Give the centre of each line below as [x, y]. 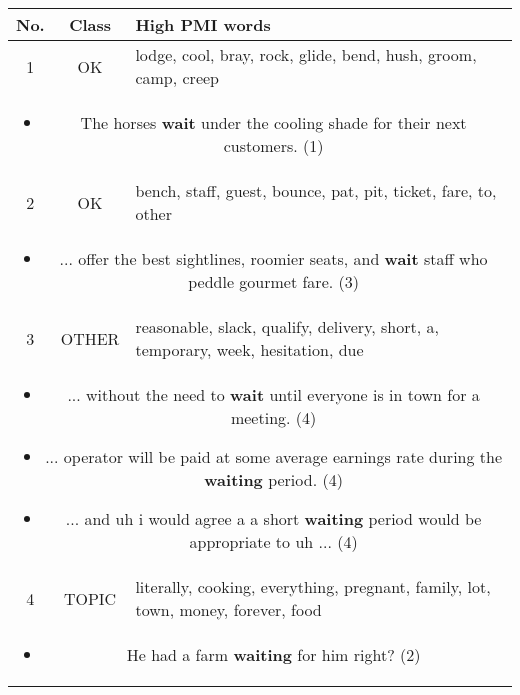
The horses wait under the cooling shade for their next [273, 122]
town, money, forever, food [228, 609]
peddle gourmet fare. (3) [273, 281]
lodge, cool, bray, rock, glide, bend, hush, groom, [306, 54]
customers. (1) [273, 145]
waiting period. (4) [273, 479]
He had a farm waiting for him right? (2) [273, 654]
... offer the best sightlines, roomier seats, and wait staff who [273, 258]
